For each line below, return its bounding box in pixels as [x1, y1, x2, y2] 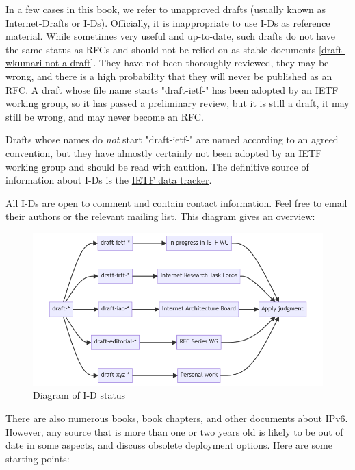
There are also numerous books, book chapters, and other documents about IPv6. [5, 411, 348, 425]
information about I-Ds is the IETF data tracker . [5, 173, 212, 187]
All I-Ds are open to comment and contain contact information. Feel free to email [5, 195, 347, 210]
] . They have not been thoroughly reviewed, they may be [90, 55, 329, 70]
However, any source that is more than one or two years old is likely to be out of [5, 424, 343, 438]
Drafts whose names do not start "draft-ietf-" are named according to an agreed [5, 132, 339, 147]
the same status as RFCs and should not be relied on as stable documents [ [5, 42, 321, 56]
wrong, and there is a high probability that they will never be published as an [5, 69, 332, 83]
